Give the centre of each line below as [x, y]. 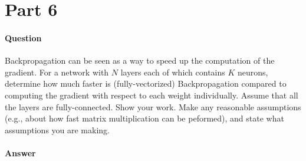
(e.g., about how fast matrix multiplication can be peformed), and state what [144, 118]
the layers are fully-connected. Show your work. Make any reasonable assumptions [153, 106]
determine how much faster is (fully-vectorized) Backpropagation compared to [146, 83]
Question [23, 37]
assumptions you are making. [57, 129]
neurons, [253, 72]
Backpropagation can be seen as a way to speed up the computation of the [140, 60]
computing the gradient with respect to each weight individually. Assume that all [152, 95]
